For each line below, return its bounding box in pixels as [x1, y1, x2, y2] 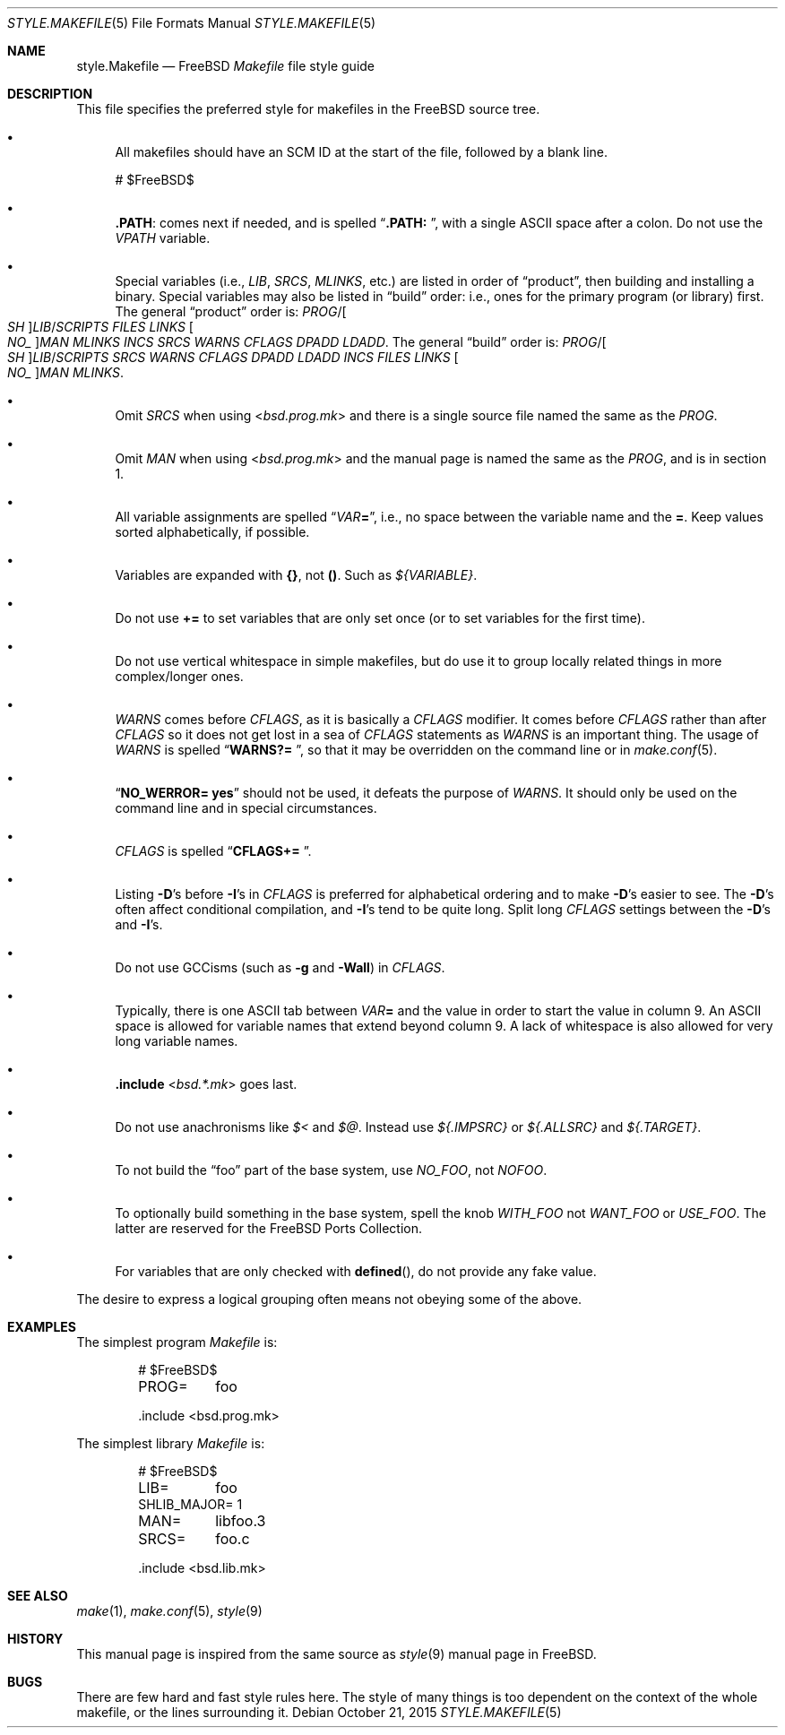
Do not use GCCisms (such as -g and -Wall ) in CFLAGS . [115, 960, 445, 975]
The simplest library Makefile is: [76, 1436, 265, 1451]
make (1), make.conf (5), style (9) [76, 1603, 263, 1618]
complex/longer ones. [115, 669, 244, 684]
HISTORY [7, 1631, 64, 1646]
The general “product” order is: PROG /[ [115, 304, 347, 319]
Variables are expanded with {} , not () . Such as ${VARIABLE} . [115, 567, 478, 583]
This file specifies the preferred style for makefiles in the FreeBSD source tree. [76, 101, 540, 117]
